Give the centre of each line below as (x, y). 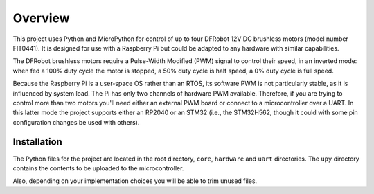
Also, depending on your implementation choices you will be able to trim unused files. (135, 181)
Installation (37, 142)
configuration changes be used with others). (76, 122)
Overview (41, 18)
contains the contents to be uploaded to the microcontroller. (98, 168)
